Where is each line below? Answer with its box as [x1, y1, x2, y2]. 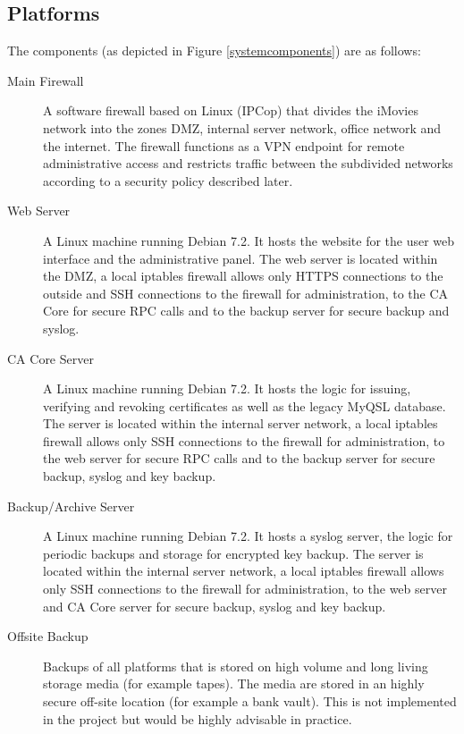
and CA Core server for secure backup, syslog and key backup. [43, 596, 386, 615]
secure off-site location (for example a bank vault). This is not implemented [43, 692, 457, 711]
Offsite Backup [7, 627, 89, 645]
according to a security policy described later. [43, 171, 293, 190]
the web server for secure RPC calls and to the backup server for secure [43, 449, 435, 468]
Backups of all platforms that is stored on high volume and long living [43, 656, 428, 675]
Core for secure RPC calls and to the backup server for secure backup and [43, 301, 450, 320]
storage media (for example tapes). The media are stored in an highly [43, 674, 425, 693]
